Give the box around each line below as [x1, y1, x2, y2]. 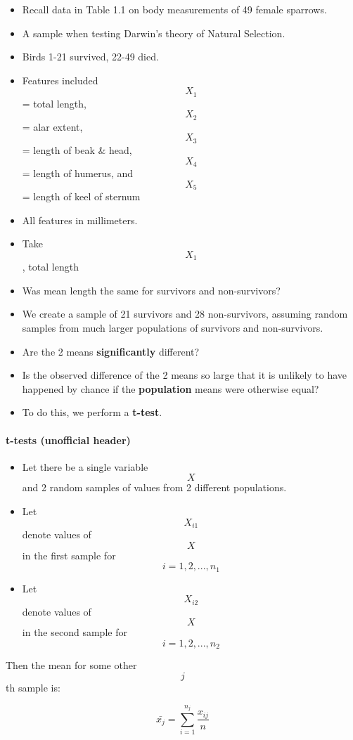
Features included [22, 72, 98, 87]
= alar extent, [22, 119, 83, 134]
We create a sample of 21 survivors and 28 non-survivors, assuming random [22, 306, 348, 321]
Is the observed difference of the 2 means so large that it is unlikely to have [22, 368, 347, 382]
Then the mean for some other [6, 658, 137, 673]
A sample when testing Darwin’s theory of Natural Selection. [22, 25, 285, 40]
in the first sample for [22, 547, 116, 562]
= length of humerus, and [22, 165, 134, 180]
